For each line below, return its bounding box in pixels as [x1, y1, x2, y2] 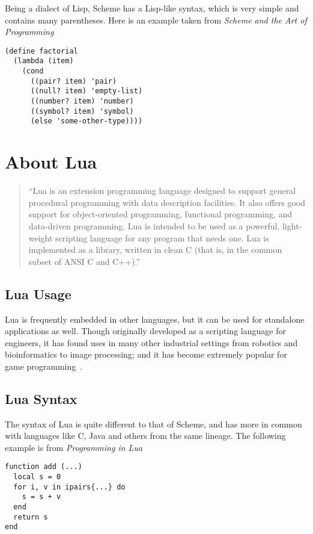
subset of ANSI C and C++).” [28, 255, 141, 267]
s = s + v [22, 492, 61, 501]
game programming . [5, 359, 83, 372]
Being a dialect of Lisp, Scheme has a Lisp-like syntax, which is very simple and [5, 2, 299, 14]
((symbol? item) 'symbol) [30, 107, 134, 116]
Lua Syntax [5, 389, 77, 408]
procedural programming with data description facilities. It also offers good [28, 196, 306, 208]
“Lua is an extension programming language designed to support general [28, 184, 296, 197]
